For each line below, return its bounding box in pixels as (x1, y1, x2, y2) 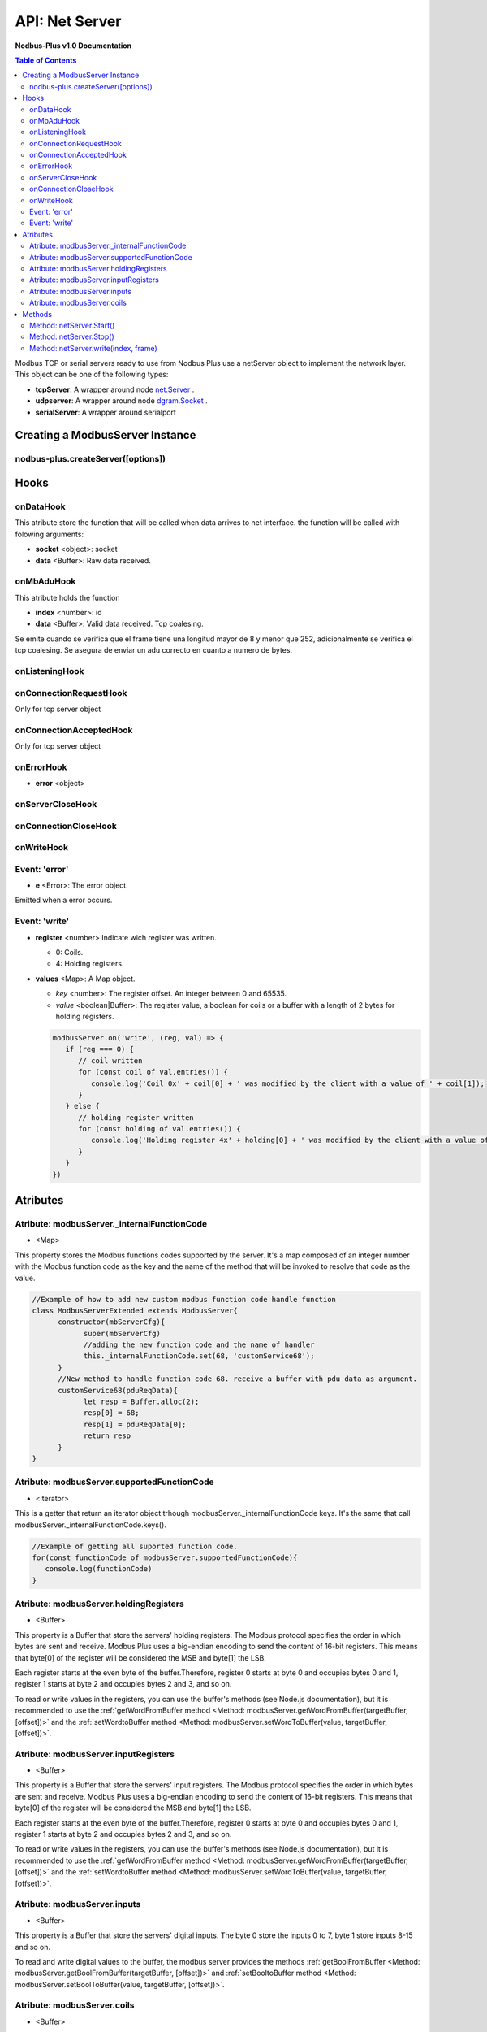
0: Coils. (55, 948, 84, 957)
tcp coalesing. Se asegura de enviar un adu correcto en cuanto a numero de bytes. (15, 645, 292, 655)
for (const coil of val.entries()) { (78, 1067, 229, 1077)
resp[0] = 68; (83, 1409, 140, 1418)
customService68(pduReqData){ (58, 1386, 179, 1395)
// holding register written (78, 1113, 194, 1122)
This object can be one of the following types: (15, 370, 169, 380)
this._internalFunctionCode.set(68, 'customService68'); (83, 1352, 315, 1361)
